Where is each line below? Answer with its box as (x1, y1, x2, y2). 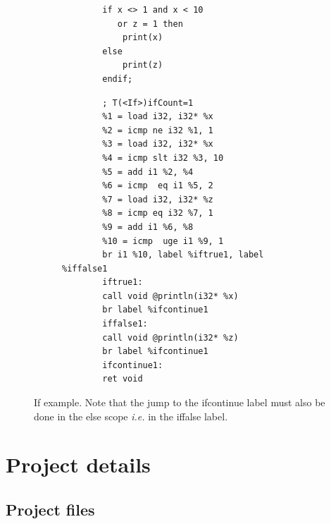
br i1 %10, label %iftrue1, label (102, 250, 264, 260)
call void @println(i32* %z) (102, 332, 239, 343)
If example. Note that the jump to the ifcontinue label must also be (34, 395, 325, 410)
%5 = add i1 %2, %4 (102, 166, 194, 177)
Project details (6, 450, 151, 479)
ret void (102, 374, 143, 384)
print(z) (122, 60, 163, 71)
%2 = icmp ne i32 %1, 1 (102, 125, 213, 135)
